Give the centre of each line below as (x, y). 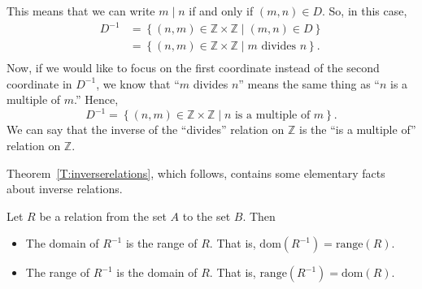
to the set (207, 216)
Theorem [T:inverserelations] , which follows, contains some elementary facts (196, 173)
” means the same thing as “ (309, 83)
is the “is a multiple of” (358, 129)
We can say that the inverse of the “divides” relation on (146, 129)
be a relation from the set (103, 216)
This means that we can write (81, 11)
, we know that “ (138, 83)
